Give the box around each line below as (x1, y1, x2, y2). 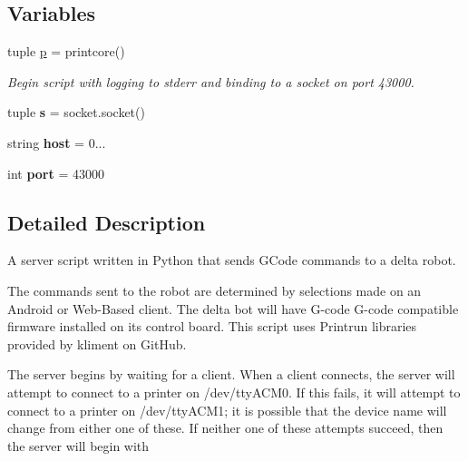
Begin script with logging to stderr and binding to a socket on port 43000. (7, 72, 414, 91)
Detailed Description (7, 208, 206, 236)
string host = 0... (7, 132, 106, 152)
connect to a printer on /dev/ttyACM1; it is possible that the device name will (7, 400, 447, 419)
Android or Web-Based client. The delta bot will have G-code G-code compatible (7, 299, 459, 318)
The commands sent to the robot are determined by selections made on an (7, 280, 422, 299)
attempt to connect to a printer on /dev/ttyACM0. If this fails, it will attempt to (7, 382, 461, 401)
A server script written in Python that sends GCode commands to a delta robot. (7, 250, 456, 270)
